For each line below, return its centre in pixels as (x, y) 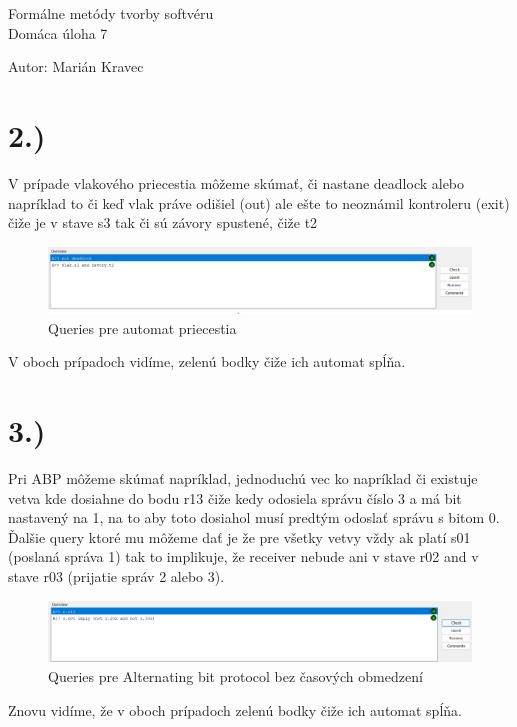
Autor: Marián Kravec (76, 66)
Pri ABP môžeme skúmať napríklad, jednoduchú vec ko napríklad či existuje (243, 478)
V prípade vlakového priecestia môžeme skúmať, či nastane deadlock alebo (236, 182)
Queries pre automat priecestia (142, 327)
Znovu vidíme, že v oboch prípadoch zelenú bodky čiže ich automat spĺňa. (235, 709)
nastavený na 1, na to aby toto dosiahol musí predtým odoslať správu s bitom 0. (254, 517)
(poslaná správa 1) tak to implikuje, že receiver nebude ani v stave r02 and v (243, 556)
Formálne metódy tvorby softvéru (111, 13)
